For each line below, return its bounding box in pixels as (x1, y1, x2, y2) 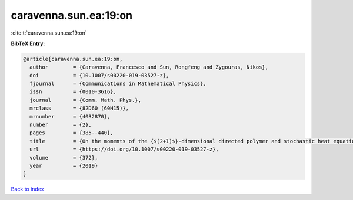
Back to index (11, 185, 44, 193)
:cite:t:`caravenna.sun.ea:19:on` (11, 29, 88, 36)
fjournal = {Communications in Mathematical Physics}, (29, 80, 207, 87)
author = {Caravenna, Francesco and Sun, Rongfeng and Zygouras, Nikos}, (29, 64, 269, 70)
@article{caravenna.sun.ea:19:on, (23, 56, 123, 62)
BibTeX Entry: (11, 40, 45, 47)
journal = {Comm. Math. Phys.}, (29, 97, 141, 103)
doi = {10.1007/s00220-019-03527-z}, (29, 72, 169, 79)
